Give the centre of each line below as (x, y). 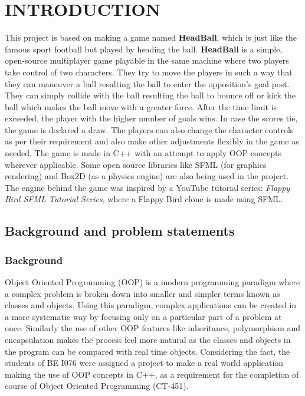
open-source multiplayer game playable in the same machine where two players (147, 60)
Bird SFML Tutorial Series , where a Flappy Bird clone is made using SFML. (144, 199)
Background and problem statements (120, 231)
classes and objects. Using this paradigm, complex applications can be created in (151, 305)
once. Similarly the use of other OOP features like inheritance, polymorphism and (153, 328)
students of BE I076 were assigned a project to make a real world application (144, 363)
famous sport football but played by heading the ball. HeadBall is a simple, (144, 49)
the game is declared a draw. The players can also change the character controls (149, 129)
